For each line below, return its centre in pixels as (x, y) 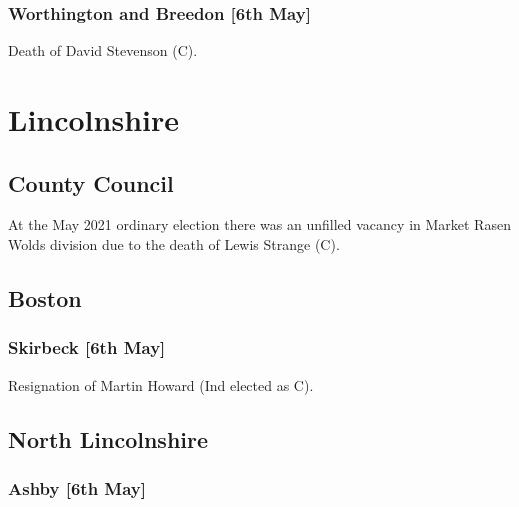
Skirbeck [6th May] (87, 347)
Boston (45, 297)
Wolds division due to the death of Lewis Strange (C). (174, 243)
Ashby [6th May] (77, 487)
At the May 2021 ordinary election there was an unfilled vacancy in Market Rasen (259, 224)
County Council (91, 182)
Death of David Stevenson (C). (103, 50)
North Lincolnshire (108, 438)
